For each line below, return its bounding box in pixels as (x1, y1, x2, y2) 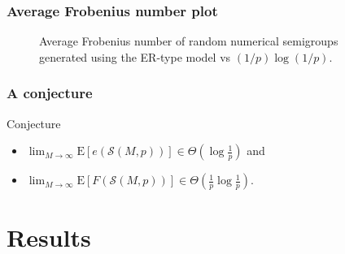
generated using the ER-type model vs (39, 48, 231, 65)
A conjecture (7, 83, 93, 103)
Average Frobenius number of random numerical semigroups (39, 32, 338, 50)
